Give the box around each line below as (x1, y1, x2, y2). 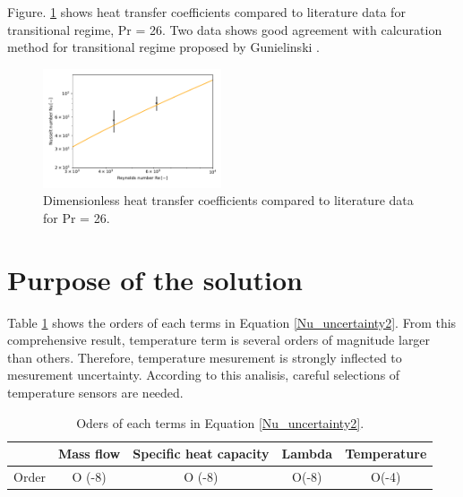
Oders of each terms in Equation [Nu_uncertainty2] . (76, 413, 364, 432)
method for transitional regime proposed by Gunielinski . (7, 38, 320, 56)
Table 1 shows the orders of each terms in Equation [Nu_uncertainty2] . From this (7, 313, 457, 331)
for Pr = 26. (43, 208, 110, 227)
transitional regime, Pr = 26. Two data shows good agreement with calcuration (7, 20, 442, 39)
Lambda (281, 444, 333, 463)
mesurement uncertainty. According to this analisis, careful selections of (7, 365, 400, 384)
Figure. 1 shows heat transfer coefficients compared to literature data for (7, 3, 406, 21)
